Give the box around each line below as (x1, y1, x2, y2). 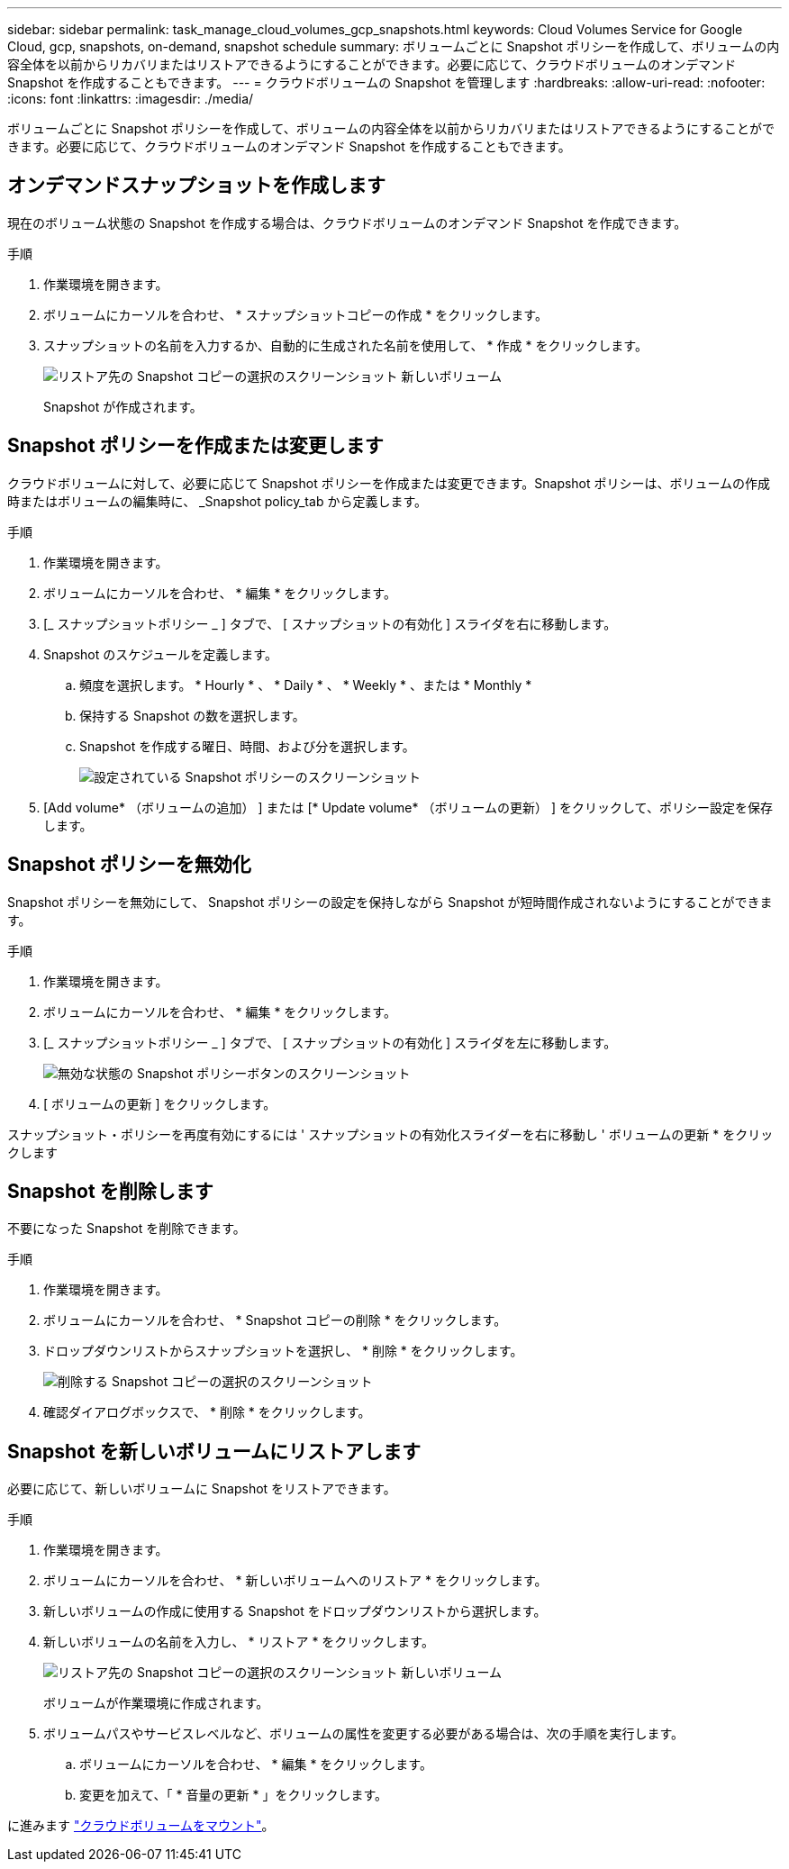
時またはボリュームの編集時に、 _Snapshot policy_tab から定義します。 (7, 493, 427, 509)
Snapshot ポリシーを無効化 (7, 853, 251, 876)
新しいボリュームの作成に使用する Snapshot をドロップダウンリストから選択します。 (43, 1603, 547, 1619)
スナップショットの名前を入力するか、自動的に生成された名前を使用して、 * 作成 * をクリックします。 (43, 337, 648, 353)
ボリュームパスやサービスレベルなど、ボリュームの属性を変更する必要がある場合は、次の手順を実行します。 (43, 1726, 685, 1742)
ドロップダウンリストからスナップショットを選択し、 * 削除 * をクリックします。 (43, 1343, 523, 1359)
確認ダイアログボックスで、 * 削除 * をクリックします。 (43, 1404, 371, 1420)
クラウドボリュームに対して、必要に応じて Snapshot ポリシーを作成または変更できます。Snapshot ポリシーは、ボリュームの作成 (7, 475, 771, 491)
